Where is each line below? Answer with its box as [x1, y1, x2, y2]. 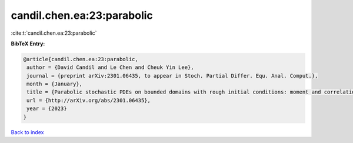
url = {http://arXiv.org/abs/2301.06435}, [26, 97, 151, 104]
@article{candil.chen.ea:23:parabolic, [23, 56, 138, 62]
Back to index [11, 128, 44, 135]
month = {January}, [26, 81, 82, 88]
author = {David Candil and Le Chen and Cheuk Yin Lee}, [26, 64, 194, 71]
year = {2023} [26, 105, 67, 112]
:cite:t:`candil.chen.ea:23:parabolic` [11, 29, 97, 36]
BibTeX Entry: [11, 40, 45, 47]
